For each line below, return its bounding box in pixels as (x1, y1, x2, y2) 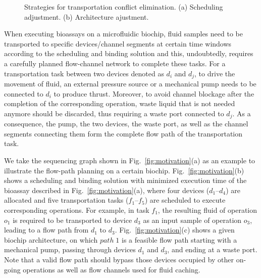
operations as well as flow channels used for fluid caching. (23, 264, 200, 274)
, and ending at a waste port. (167, 244, 257, 255)
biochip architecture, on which (4, 234, 98, 245)
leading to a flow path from (4, 224, 89, 235)
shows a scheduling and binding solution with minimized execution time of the (4, 175, 247, 186)
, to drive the (194, 68, 235, 78)
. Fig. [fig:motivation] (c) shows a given (115, 224, 235, 235)
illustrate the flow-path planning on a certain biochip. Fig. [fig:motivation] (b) (4, 165, 244, 175)
